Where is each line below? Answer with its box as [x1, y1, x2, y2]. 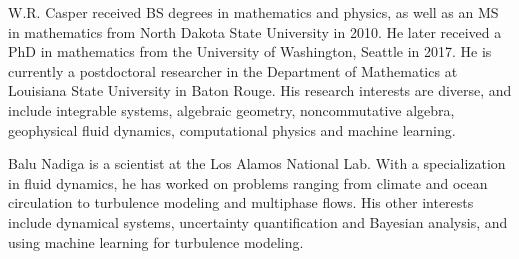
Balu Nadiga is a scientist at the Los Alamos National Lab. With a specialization [8, 153, 506, 174]
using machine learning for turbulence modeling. [8, 231, 304, 252]
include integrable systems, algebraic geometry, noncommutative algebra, [8, 99, 455, 120]
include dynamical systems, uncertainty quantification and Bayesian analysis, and [8, 211, 508, 232]
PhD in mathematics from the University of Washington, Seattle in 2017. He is [8, 41, 492, 62]
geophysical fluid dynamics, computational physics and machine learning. [8, 119, 456, 140]
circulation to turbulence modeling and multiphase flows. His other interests [8, 192, 474, 213]
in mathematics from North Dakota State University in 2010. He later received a [8, 21, 502, 42]
